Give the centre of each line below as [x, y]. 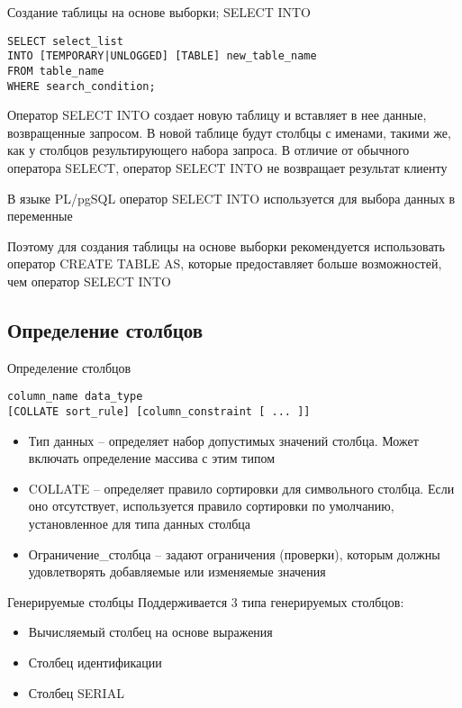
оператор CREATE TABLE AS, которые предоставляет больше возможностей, [225, 263]
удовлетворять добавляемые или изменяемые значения [177, 572]
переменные [40, 216]
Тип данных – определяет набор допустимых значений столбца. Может [223, 440]
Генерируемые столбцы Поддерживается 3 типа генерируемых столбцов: [206, 601]
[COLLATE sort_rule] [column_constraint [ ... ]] [159, 412]
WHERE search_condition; [82, 86]
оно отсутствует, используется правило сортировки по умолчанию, [211, 506]
